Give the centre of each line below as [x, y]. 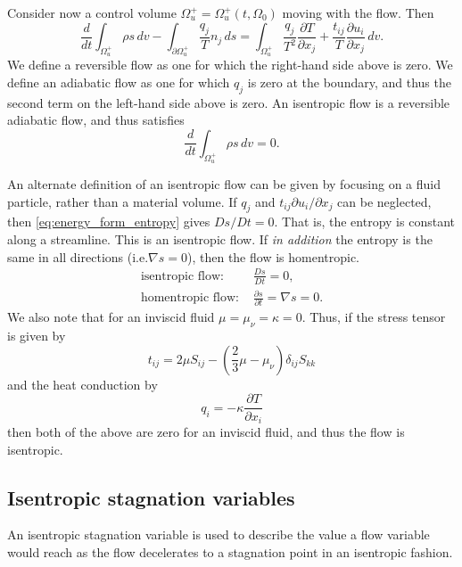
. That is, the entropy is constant [364, 222]
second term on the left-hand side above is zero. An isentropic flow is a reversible [229, 102]
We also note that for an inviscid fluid [111, 317]
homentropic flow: [190, 298]
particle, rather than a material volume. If [122, 201]
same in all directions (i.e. [78, 256]
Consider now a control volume [92, 12]
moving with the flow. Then [358, 12]
